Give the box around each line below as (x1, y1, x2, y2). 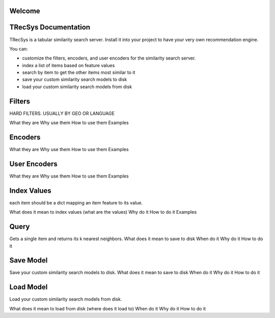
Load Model (9, 283, 48, 292)
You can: (9, 46, 28, 52)
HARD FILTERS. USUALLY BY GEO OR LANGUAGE (9, 110, 115, 117)
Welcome (9, 7, 40, 15)
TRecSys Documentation (9, 23, 91, 32)
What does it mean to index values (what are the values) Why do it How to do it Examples (9, 209, 197, 215)
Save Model (9, 256, 48, 265)
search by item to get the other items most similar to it (22, 69, 135, 76)
